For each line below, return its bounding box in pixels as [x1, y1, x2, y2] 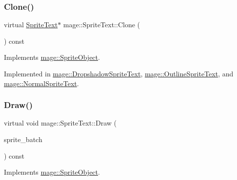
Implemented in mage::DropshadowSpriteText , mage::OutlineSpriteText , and [4, 69, 234, 78]
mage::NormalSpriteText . [4, 78, 79, 88]
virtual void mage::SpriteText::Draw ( [4, 118, 117, 128]
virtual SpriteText [4, 19, 58, 30]
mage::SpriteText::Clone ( [63, 19, 140, 30]
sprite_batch [4, 134, 42, 144]
